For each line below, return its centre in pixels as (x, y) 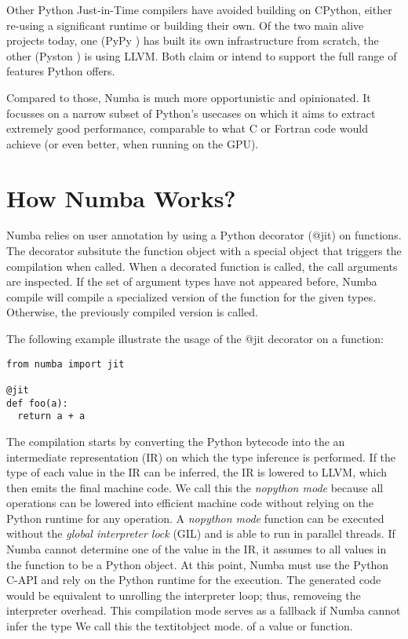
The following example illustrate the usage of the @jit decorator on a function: (195, 339)
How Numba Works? (121, 197)
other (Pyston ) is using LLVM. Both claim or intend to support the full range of (202, 55)
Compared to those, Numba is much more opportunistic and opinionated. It (189, 97)
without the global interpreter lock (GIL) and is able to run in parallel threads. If (201, 533)
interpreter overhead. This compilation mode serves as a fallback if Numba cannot (204, 610)
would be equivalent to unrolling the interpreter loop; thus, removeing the (184, 595)
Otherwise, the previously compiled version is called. (132, 312)
